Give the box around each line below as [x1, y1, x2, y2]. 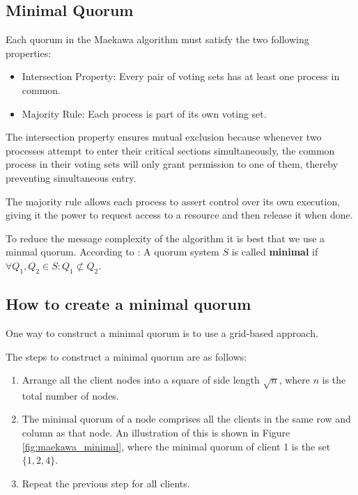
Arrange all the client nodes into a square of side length [22, 372, 260, 387]
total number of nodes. [22, 388, 119, 402]
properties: [6, 45, 52, 60]
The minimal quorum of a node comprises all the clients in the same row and [22, 411, 351, 426]
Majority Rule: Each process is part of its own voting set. [22, 106, 267, 120]
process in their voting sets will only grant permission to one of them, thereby [6, 157, 338, 171]
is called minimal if [231, 244, 318, 259]
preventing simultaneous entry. [6, 170, 137, 184]
